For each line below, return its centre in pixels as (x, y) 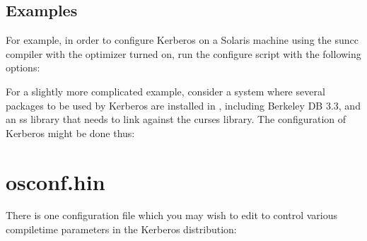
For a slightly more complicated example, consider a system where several (165, 91)
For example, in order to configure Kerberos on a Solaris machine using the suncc (182, 40)
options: (23, 67)
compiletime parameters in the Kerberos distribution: (121, 229)
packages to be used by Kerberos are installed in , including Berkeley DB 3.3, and (183, 105)
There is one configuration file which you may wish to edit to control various (171, 215)
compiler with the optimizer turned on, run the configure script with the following (183, 53)
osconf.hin (56, 181)
